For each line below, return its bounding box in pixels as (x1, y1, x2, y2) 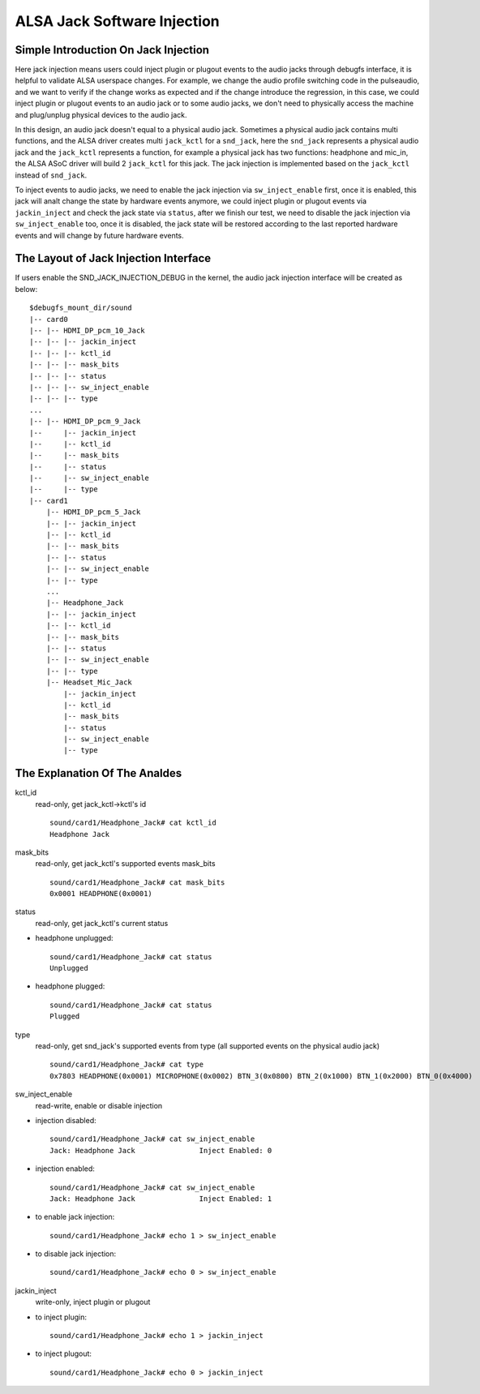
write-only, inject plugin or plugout (35, 1297, 151, 1307)
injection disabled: (35, 1115, 96, 1125)
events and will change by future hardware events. (15, 230, 184, 240)
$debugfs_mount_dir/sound (29, 303, 133, 312)
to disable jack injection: (35, 1249, 117, 1259)
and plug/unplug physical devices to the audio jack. (15, 109, 187, 119)
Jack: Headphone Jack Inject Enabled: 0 (49, 1146, 272, 1155)
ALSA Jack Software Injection (15, 12, 221, 30)
